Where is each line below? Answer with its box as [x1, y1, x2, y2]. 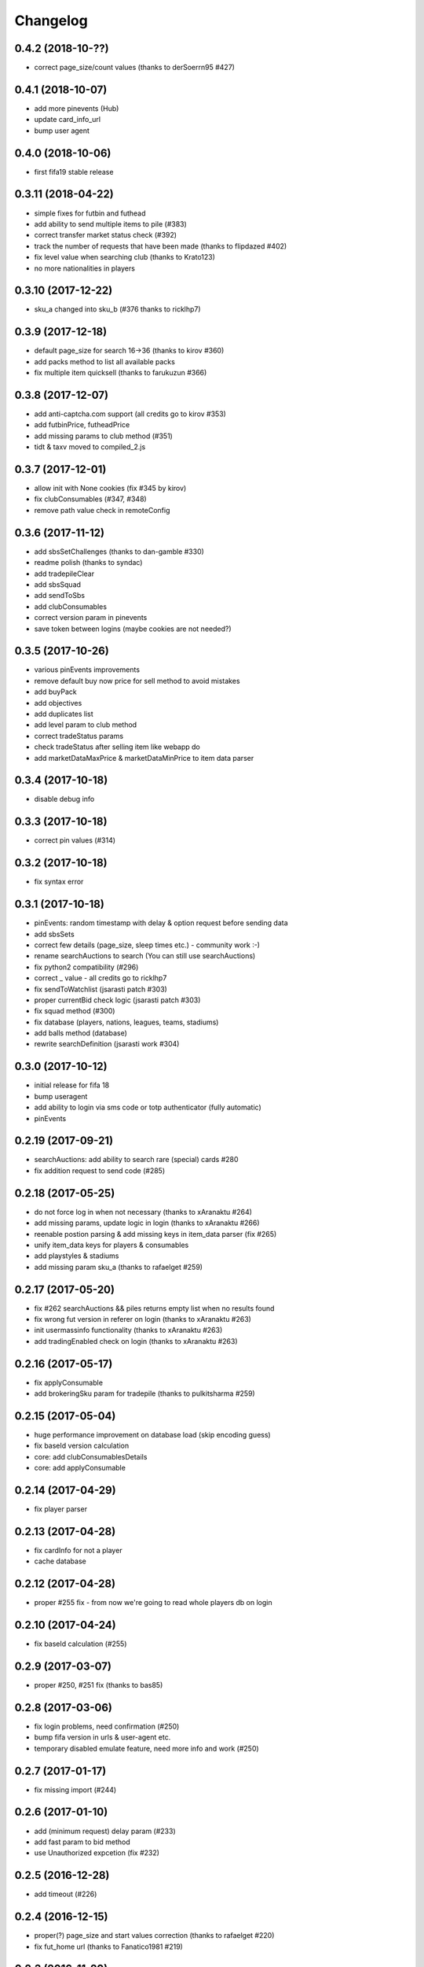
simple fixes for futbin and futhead [34, 209, 146, 218]
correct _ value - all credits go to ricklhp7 [34, 973, 167, 983]
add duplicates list [34, 709, 93, 718]
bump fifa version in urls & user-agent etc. [34, 1733, 171, 1742]
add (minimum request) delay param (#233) [34, 1826, 176, 1836]
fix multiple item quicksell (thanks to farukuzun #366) [34, 368, 207, 378]
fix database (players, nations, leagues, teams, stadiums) [34, 1017, 219, 1027]
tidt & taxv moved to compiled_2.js [34, 442, 146, 452]
